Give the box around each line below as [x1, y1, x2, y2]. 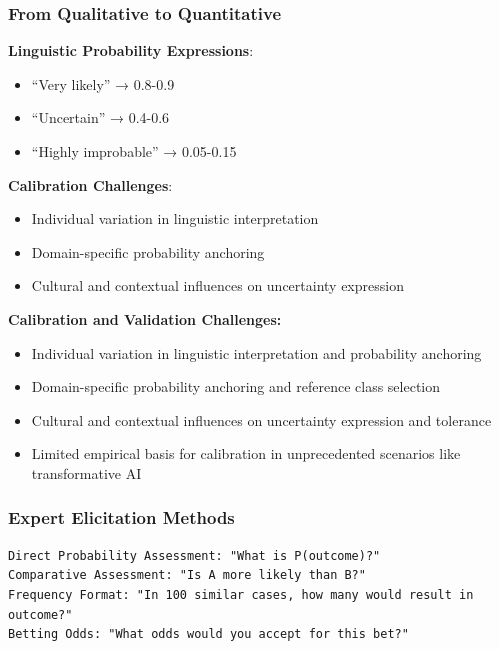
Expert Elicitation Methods [8, 505, 235, 530]
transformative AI [31, 462, 142, 483]
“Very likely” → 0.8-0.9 [31, 73, 175, 94]
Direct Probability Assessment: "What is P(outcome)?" [8, 548, 381, 563]
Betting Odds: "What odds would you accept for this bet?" [8, 627, 409, 642]
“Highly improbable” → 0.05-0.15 [31, 141, 237, 161]
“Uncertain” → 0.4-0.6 [31, 107, 170, 128]
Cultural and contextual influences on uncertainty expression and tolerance [31, 409, 492, 430]
